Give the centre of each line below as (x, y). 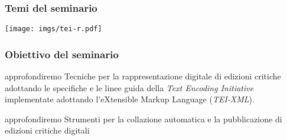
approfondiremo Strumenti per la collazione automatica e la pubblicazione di (143, 119)
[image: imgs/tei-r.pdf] (53, 29)
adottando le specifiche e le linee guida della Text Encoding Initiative (129, 87)
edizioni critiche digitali (47, 130)
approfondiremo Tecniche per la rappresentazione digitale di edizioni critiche (143, 76)
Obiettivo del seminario (62, 54)
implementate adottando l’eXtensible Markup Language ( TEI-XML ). (130, 99)
